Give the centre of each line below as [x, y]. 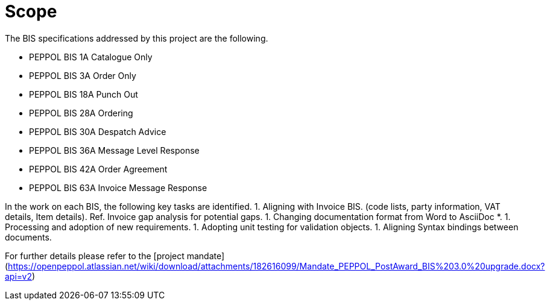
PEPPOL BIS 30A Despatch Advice [98, 131]
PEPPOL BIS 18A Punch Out [84, 94]
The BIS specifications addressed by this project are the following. [137, 38]
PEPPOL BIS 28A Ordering [81, 113]
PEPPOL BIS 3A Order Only [83, 75]
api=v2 [18, 276]
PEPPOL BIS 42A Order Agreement [98, 169]
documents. [28, 237]
